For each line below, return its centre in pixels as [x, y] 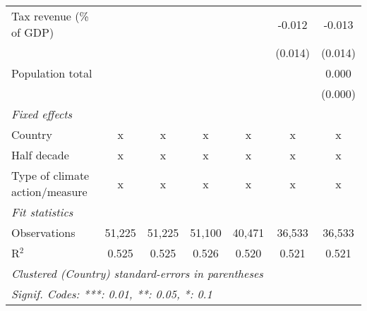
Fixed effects [42, 114]
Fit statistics [42, 212]
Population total [52, 73]
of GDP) [33, 32]
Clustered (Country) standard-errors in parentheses [137, 273]
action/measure [49, 191]
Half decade [40, 155]
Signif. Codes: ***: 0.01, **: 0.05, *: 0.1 [112, 294]
